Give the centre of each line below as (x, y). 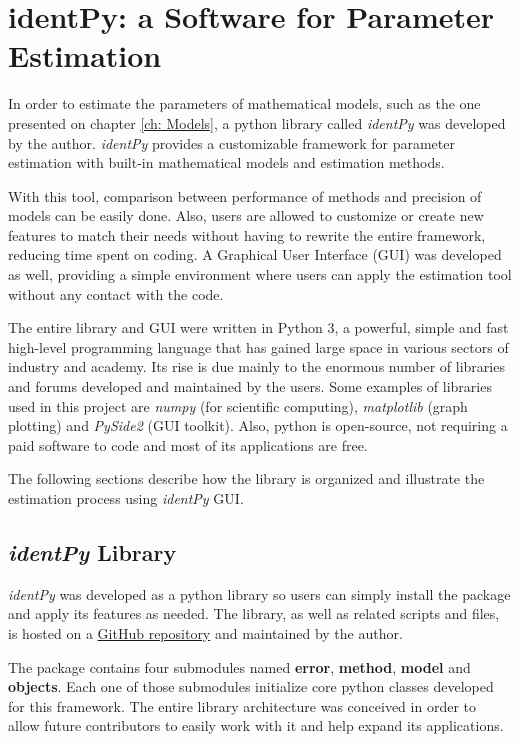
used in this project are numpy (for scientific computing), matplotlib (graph (238, 405)
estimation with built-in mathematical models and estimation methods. (226, 162)
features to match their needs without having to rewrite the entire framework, (247, 234)
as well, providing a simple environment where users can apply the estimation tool (260, 274)
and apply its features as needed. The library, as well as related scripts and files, (254, 613)
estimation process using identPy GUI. (126, 498)
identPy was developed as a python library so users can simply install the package (259, 593)
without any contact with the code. (116, 293)
